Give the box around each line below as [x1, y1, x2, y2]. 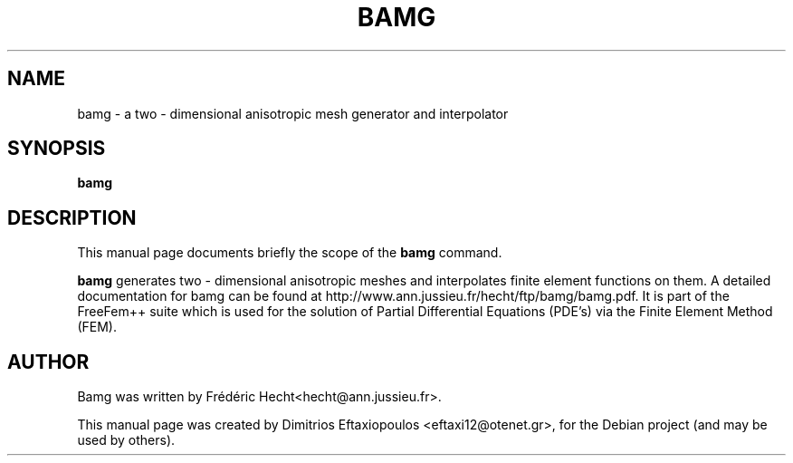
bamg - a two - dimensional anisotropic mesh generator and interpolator [77, 105, 509, 121]
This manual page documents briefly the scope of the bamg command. [77, 245, 502, 261]
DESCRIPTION [7, 206, 137, 229]
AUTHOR [7, 350, 90, 373]
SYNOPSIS [7, 137, 106, 160]
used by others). [77, 432, 176, 449]
